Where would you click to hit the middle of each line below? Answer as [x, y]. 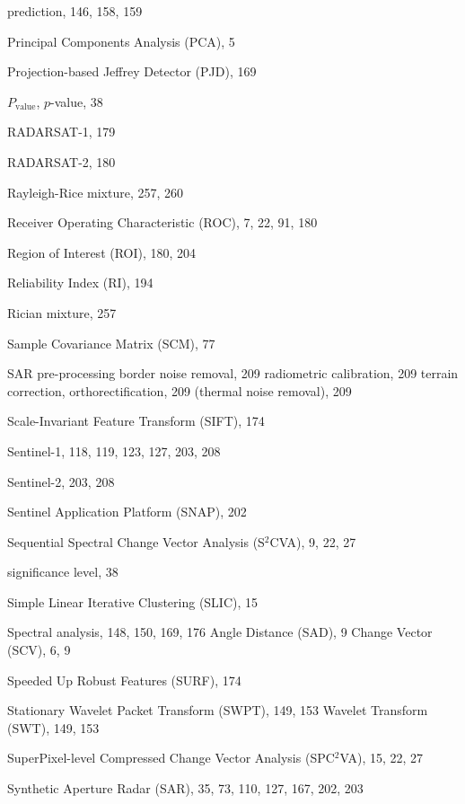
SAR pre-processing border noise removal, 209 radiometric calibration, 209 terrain [233, 373]
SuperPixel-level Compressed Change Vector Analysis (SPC [171, 758]
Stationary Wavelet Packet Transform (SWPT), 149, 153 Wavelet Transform [218, 710]
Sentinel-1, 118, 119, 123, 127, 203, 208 [114, 451]
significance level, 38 [63, 572]
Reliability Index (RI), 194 [80, 283]
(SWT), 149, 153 [53, 727]
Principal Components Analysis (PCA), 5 [121, 41]
